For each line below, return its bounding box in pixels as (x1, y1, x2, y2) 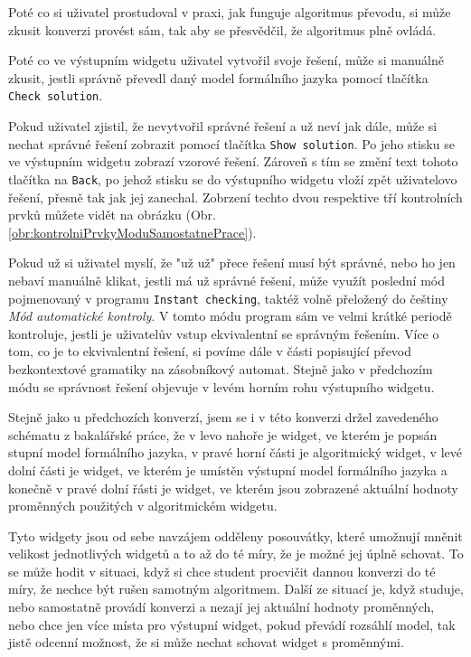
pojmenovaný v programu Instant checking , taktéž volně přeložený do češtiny (8, 288, 448, 307)
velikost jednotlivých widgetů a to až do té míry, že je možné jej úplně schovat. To (8, 544, 464, 563)
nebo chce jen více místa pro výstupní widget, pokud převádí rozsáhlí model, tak (8, 615, 456, 634)
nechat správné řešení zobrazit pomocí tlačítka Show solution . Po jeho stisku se (8, 134, 455, 153)
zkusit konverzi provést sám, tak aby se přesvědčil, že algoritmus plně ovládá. (8, 20, 437, 39)
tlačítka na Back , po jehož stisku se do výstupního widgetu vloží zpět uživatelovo (8, 169, 457, 188)
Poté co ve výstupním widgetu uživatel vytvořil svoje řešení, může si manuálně (8, 51, 444, 70)
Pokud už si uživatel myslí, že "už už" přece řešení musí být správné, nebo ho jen (8, 253, 456, 272)
